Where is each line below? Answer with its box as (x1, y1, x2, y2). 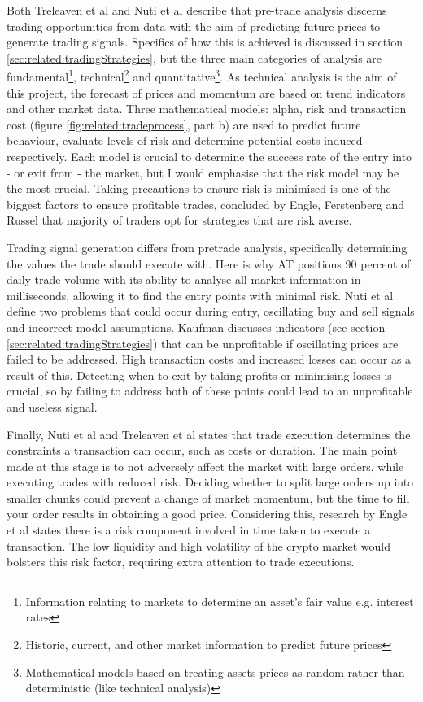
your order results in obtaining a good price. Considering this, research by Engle (7, 505, 408, 522)
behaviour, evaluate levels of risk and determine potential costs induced (7, 132, 363, 149)
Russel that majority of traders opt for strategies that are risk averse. (7, 211, 352, 229)
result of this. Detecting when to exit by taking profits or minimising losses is (7, 366, 392, 383)
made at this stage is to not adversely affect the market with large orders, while (7, 457, 404, 474)
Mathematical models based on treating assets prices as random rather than (25, 663, 405, 680)
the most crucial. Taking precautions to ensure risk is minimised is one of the (7, 180, 391, 197)
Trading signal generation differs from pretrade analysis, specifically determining (7, 238, 408, 255)
